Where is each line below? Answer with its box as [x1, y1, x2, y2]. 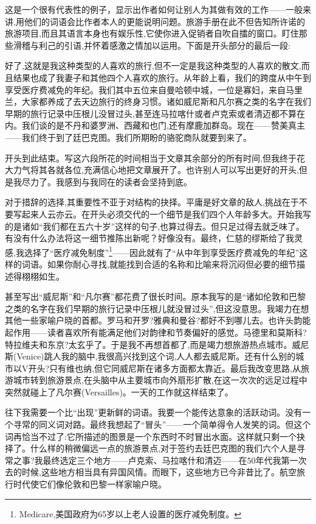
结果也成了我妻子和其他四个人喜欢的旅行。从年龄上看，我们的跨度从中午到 [13, 71, 311, 83]
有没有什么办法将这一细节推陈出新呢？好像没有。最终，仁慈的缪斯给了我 [5, 232, 294, 244]
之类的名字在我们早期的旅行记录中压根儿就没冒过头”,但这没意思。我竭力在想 [5, 302, 309, 314]
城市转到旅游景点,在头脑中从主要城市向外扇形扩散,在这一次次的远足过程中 [13, 374, 307, 386]
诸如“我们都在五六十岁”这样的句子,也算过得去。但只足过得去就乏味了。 [21, 219, 305, 232]
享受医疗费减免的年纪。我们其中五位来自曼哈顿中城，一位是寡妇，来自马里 [5, 83, 303, 96]
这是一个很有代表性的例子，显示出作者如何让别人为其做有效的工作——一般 [5, 3, 303, 15]
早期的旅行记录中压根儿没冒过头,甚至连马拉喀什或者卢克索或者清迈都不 [5, 107, 288, 119]
